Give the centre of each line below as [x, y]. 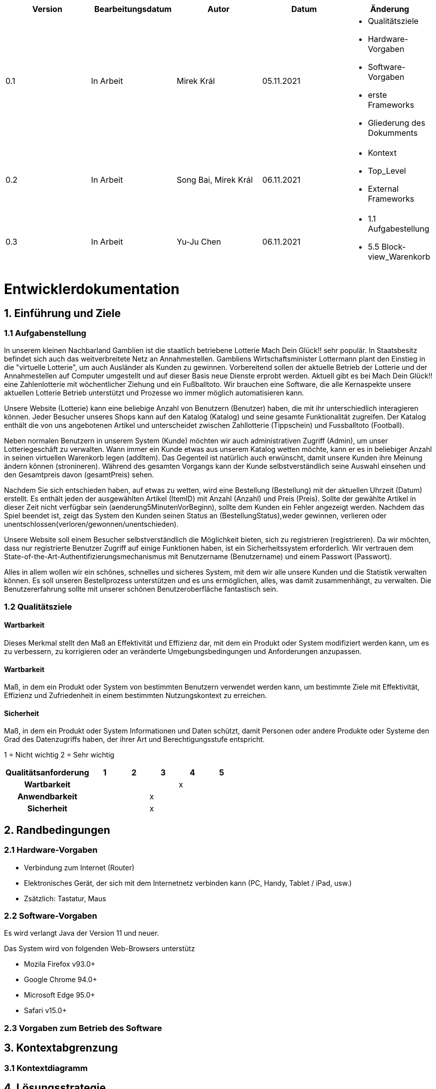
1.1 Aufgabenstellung [45, 333]
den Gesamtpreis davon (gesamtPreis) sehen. [79, 475]
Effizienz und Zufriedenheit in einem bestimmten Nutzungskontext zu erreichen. [136, 696]
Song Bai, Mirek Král [215, 180]
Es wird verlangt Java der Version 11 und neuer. [82, 933]
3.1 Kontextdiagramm [46, 1068]
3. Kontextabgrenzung [61, 1048]
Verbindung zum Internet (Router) [79, 867]
